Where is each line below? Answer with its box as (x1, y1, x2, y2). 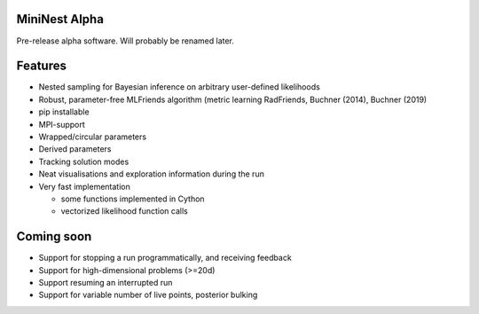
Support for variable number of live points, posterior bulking (38, 289, 258, 301)
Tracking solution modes (38, 156, 130, 167)
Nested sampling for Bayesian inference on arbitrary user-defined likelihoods (38, 82, 321, 92)
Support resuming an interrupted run (38, 278, 173, 288)
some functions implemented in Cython (60, 193, 205, 204)
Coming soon (16, 229, 92, 244)
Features (16, 59, 67, 74)
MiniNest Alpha (16, 12, 104, 27)
